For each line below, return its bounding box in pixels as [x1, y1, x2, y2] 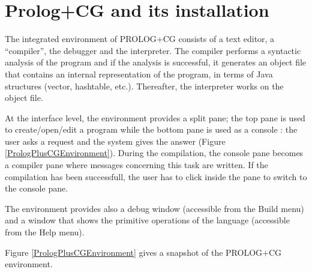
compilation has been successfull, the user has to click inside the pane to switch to [5, 170, 307, 183]
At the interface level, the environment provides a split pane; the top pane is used [5, 111, 305, 124]
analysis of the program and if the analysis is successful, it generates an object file [5, 56, 307, 68]
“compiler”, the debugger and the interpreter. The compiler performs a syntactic [5, 44, 301, 56]
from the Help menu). [5, 226, 85, 238]
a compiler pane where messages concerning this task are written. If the [5, 159, 268, 171]
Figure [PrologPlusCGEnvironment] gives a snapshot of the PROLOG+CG [5, 246, 282, 258]
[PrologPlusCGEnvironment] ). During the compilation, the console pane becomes [5, 147, 304, 159]
